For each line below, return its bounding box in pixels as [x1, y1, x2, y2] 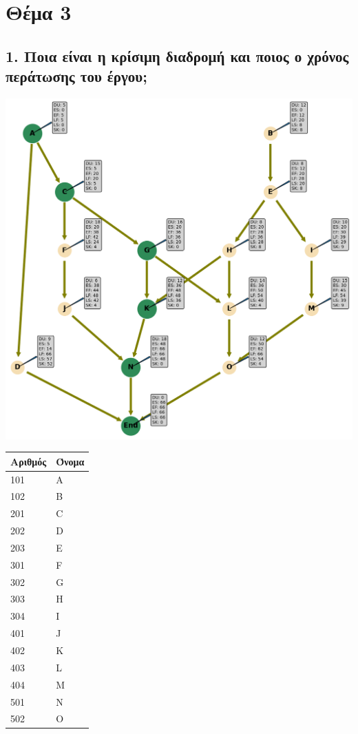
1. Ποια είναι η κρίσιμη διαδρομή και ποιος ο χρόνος [6, 45, 349, 66]
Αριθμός [10, 454, 47, 468]
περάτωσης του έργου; [6, 65, 147, 87]
